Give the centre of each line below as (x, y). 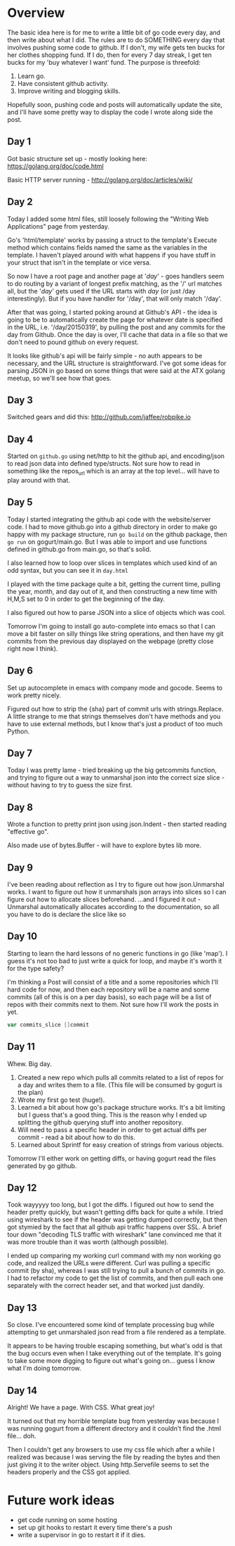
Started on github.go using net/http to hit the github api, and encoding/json (116, 456)
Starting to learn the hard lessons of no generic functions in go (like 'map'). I (117, 953)
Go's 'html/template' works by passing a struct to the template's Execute (112, 240)
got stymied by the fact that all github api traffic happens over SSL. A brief (115, 1227)
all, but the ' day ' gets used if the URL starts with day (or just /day (101, 291)
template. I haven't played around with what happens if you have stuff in (112, 255)
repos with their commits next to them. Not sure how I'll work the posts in (113, 1004)
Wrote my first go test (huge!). (61, 1100)
